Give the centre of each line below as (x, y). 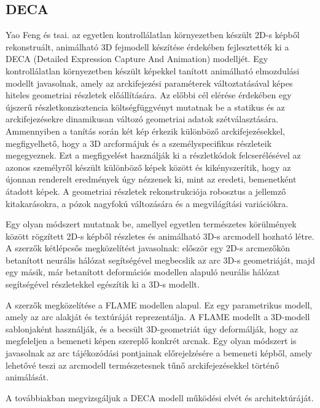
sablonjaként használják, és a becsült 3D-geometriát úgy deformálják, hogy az (152, 328)
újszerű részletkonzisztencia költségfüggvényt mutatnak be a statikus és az (145, 107)
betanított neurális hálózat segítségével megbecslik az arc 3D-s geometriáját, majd (160, 260)
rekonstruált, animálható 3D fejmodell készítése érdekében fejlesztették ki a (147, 46)
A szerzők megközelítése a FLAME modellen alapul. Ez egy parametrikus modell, (159, 304)
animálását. (27, 377)
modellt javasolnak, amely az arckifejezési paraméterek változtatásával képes (149, 83)
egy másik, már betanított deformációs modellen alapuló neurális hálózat (143, 272)
